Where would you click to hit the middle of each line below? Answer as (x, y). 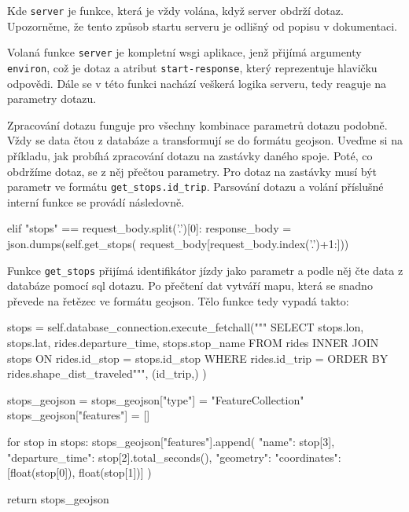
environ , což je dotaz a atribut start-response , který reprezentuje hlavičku (192, 67)
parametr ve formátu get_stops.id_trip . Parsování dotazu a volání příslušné (195, 187)
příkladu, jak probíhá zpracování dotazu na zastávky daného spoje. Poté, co (190, 155)
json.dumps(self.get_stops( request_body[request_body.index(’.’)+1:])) (178, 243)
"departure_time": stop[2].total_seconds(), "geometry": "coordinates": (174, 457)
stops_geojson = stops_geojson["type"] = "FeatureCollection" (156, 399)
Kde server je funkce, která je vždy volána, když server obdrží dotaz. (175, 10)
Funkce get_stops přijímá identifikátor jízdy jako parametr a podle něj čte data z (205, 270)
